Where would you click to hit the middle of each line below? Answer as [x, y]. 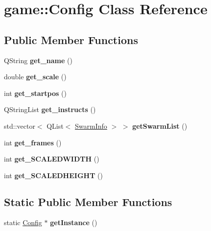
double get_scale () [35, 77]
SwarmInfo [91, 126]
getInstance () [74, 222]
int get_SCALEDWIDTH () [52, 159]
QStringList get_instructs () [50, 109]
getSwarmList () [160, 126]
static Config [23, 222]
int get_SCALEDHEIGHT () [53, 175]
